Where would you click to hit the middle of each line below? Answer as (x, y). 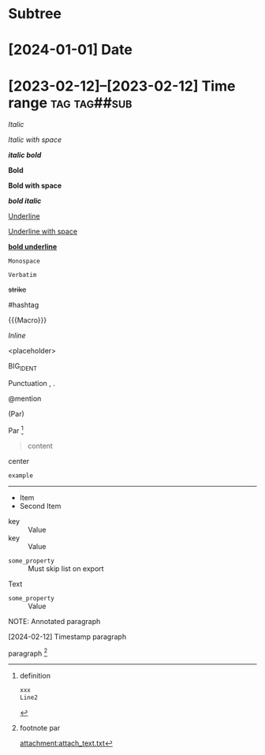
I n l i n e (17, 335)
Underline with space (43, 232)
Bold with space (35, 185)
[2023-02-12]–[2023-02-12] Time (122, 86)
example (21, 475)
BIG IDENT (23, 367)
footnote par (40, 728)
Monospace (24, 261)
